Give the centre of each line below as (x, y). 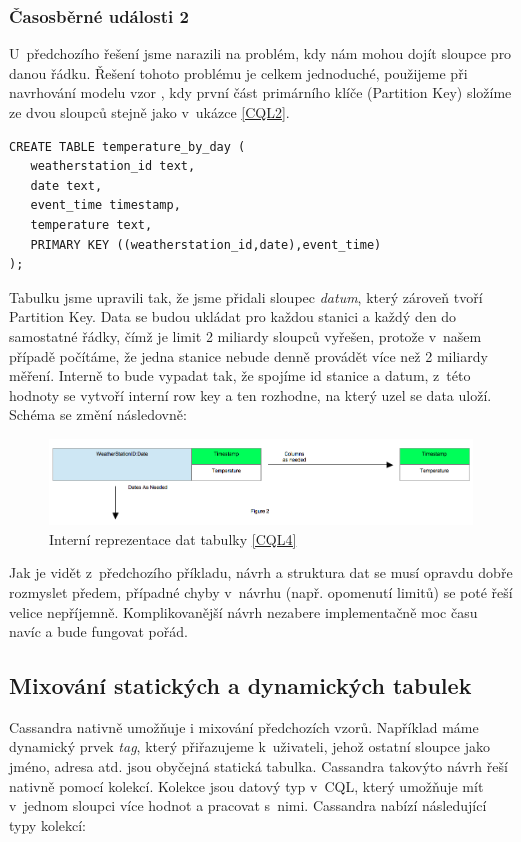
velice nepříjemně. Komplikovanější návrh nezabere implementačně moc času (243, 611)
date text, (66, 185)
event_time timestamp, (105, 205)
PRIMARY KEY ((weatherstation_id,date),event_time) (206, 244)
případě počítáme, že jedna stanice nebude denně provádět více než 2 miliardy (248, 355)
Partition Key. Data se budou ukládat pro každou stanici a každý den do (233, 316)
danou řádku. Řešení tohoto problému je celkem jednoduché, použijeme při (238, 72)
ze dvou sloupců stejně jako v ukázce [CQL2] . (149, 112)
